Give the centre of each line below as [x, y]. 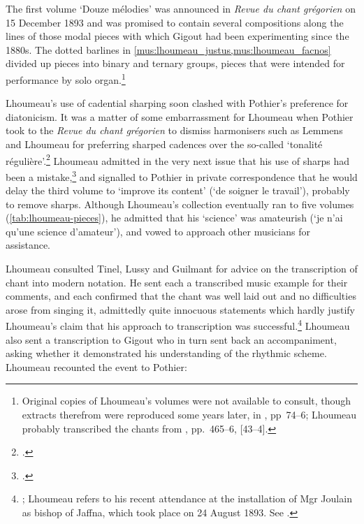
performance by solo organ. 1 [66, 78]
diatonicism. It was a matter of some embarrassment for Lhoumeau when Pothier [180, 116]
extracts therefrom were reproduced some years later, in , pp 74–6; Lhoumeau [189, 415]
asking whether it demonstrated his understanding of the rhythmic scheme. [166, 353]
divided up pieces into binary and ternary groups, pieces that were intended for [175, 63]
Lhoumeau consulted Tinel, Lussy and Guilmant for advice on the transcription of [182, 269]
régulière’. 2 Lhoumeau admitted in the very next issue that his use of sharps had [177, 159]
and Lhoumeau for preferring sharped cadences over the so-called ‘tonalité [164, 144]
